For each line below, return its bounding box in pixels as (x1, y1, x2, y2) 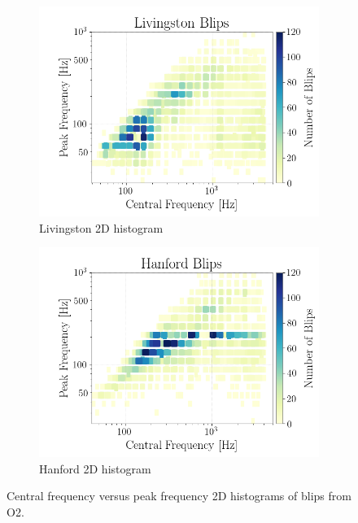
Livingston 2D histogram (39, 219, 164, 236)
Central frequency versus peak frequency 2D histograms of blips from (7, 487, 351, 504)
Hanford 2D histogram (39, 460, 151, 477)
